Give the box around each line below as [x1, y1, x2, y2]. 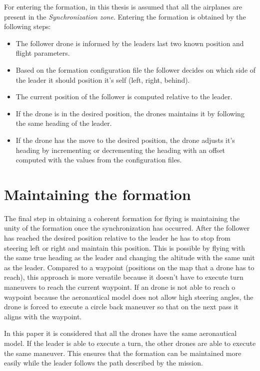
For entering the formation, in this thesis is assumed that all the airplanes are [4, 2, 242, 12]
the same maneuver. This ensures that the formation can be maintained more [4, 347, 241, 358]
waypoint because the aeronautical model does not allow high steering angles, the [4, 291, 253, 302]
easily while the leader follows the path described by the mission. [4, 357, 203, 368]
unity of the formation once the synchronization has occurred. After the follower [4, 223, 250, 233]
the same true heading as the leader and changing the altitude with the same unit [4, 252, 255, 263]
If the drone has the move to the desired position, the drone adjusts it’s [15, 134, 235, 145]
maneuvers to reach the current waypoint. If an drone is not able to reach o [4, 282, 235, 292]
